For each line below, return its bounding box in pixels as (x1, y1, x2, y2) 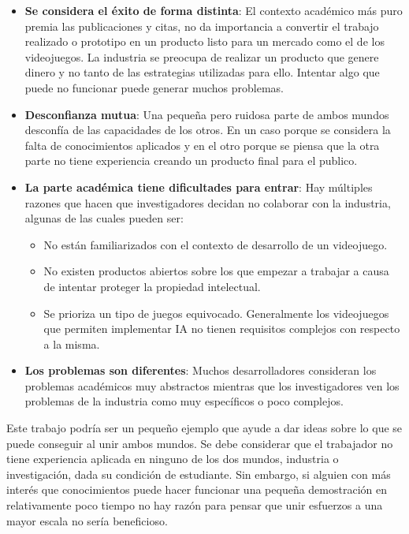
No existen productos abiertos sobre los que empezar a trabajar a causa (43, 263, 389, 279)
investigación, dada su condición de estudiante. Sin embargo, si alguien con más (6, 465, 391, 482)
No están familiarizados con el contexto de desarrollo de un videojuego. (43, 236, 388, 252)
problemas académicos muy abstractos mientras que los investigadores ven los (24, 377, 400, 394)
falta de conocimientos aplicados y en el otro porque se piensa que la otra (24, 136, 380, 153)
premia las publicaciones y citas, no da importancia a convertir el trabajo (24, 17, 379, 34)
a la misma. (43, 335, 100, 352)
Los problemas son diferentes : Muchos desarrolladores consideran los (24, 362, 377, 379)
